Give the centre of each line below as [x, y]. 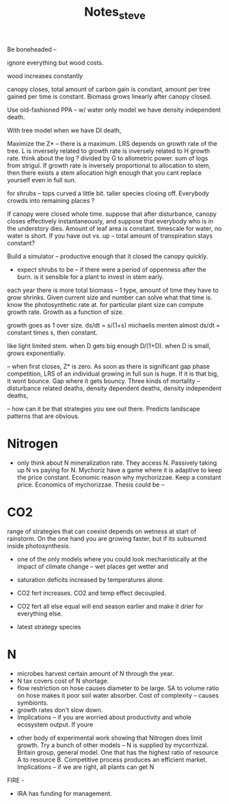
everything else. [40, 613]
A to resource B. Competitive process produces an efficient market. [112, 759]
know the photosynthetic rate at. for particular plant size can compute [105, 304]
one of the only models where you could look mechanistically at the [112, 559]
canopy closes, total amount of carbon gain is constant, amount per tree [109, 89]
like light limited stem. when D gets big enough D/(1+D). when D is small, [109, 345]
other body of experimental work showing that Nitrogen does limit [110, 738]
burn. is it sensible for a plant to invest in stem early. [90, 277]
